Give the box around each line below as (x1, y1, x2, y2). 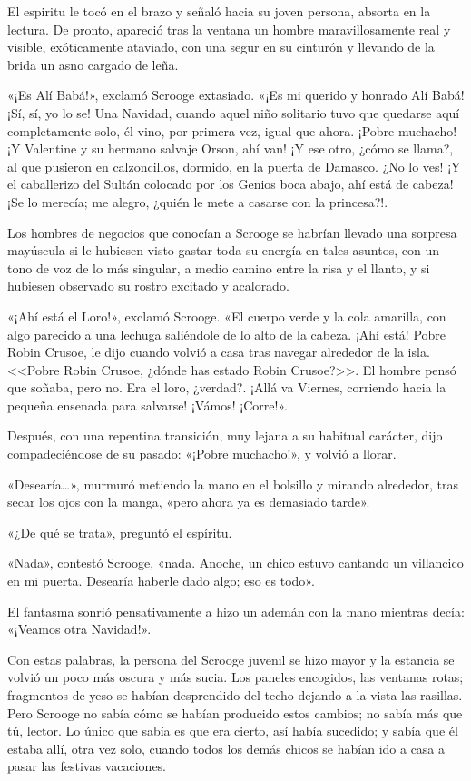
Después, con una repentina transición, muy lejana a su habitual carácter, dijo (7, 426, 443, 445)
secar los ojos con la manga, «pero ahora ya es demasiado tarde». (7, 492, 370, 511)
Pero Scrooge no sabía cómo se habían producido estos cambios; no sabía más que (7, 703, 463, 722)
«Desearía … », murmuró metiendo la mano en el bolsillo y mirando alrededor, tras (7, 474, 458, 493)
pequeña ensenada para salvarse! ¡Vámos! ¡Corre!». (7, 395, 288, 414)
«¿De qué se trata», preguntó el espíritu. (7, 522, 232, 541)
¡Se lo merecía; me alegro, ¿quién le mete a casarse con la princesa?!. (7, 192, 388, 211)
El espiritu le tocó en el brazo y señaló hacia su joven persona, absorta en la (7, 2, 431, 20)
